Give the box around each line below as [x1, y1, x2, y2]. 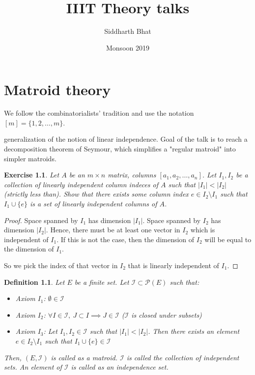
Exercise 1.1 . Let [4, 170, 59, 180]
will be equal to [204, 234, 252, 244]
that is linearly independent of [128, 260, 219, 270]
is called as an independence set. [71, 362, 169, 372]
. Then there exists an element [148, 326, 240, 336]
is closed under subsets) [131, 309, 202, 320]
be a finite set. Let [74, 276, 129, 287]
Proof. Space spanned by [4, 215, 78, 225]
